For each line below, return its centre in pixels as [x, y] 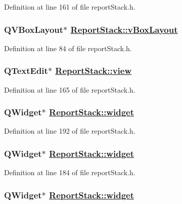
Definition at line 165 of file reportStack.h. [70, 89]
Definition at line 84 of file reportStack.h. [68, 48]
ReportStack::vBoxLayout [124, 29]
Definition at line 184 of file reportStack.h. [70, 172]
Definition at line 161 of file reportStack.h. [70, 7]
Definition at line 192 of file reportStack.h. [70, 131]
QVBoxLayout [34, 29]
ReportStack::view [93, 71]
